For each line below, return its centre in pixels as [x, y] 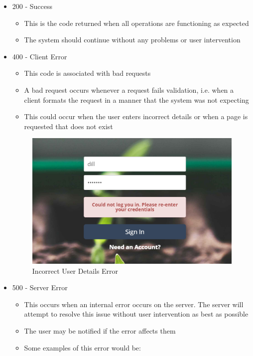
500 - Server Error [40, 287]
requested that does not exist [68, 126]
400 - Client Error [40, 56]
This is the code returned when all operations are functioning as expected [136, 23]
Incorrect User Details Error [75, 270]
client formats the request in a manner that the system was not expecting [136, 99]
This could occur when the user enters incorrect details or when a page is [136, 116]
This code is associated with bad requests [87, 73]
